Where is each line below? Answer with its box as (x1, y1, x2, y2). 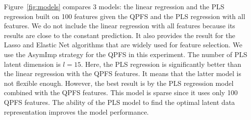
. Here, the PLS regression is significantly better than (81, 59, 241, 69)
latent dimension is (4, 59, 61, 69)
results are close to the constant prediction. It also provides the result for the (4, 30, 235, 40)
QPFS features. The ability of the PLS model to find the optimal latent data (4, 97, 235, 107)
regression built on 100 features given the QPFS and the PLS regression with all (4, 11, 246, 21)
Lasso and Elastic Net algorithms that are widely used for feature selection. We (4, 40, 243, 50)
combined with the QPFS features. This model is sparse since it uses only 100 (4, 87, 238, 98)
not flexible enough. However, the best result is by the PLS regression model (4, 78, 234, 88)
